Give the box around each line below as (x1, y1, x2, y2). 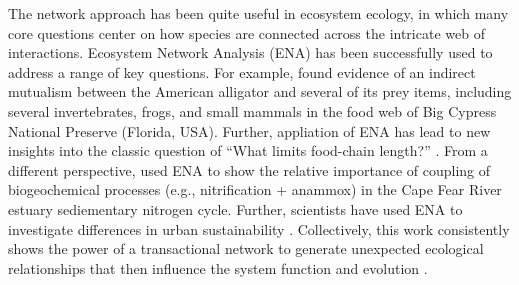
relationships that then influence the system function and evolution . (8, 257, 428, 278)
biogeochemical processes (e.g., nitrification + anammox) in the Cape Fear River (8, 179, 502, 200)
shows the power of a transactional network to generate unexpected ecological (8, 238, 484, 259)
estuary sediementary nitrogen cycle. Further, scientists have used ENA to (8, 198, 463, 219)
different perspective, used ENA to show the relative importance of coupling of (8, 159, 491, 180)
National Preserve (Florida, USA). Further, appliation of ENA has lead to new (8, 120, 491, 141)
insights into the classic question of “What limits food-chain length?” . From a (8, 140, 488, 161)
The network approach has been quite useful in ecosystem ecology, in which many (8, 3, 509, 23)
